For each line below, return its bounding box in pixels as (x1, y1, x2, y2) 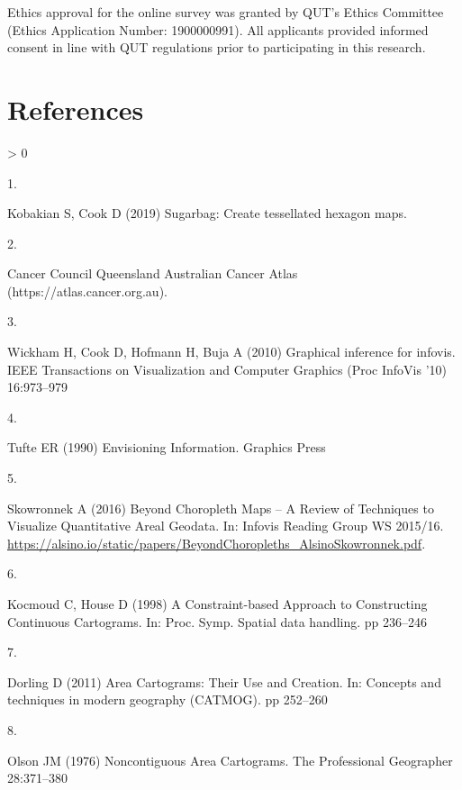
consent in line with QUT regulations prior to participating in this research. (7, 38, 426, 57)
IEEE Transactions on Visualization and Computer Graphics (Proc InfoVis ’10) (7, 359, 447, 378)
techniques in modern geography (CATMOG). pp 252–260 (7, 690, 328, 709)
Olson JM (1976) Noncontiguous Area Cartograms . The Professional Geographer (7, 750, 453, 769)
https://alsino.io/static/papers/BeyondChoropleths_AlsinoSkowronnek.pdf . (7, 533, 426, 552)
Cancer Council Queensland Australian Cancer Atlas (7, 264, 298, 283)
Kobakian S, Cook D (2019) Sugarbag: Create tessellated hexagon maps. (7, 204, 407, 222)
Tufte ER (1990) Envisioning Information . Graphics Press (7, 438, 326, 457)
